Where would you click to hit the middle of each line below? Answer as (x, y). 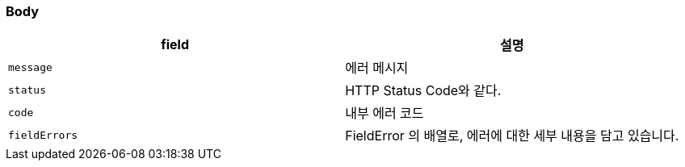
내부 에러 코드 (385, 113)
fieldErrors (43, 135)
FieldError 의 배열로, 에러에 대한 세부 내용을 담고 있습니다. (512, 136)
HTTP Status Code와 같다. (423, 91)
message (30, 67)
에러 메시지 (377, 68)
